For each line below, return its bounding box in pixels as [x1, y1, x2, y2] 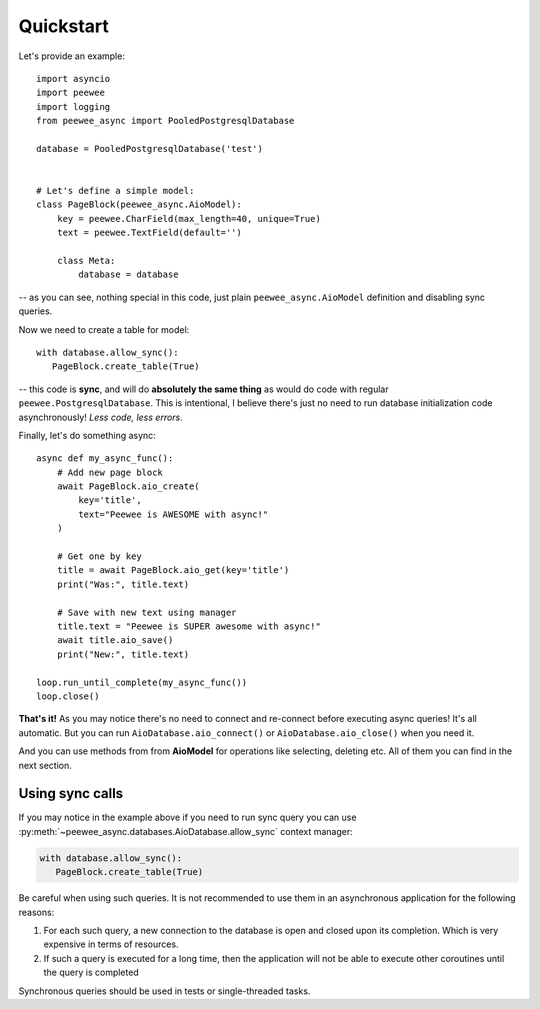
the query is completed [43, 966, 139, 979]
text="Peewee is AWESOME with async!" [78, 508, 269, 520]
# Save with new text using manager [56, 606, 237, 618]
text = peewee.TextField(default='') [56, 227, 242, 239]
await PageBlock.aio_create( [56, 481, 200, 492]
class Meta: [56, 255, 116, 267]
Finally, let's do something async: [18, 429, 157, 441]
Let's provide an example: [18, 50, 125, 62]
